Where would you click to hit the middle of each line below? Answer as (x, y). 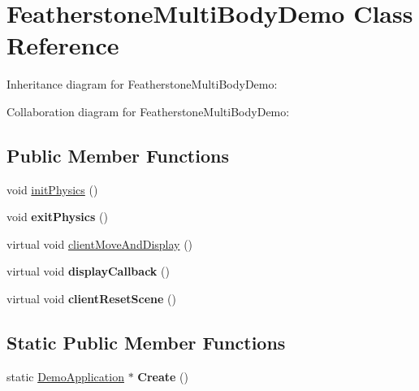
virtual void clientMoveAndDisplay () (100, 243)
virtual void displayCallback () (88, 271)
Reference (63, 45)
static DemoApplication (65, 376)
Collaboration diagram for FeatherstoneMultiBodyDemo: (148, 111)
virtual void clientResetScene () (91, 299)
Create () (163, 376)
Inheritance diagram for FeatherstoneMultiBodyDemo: (142, 84)
